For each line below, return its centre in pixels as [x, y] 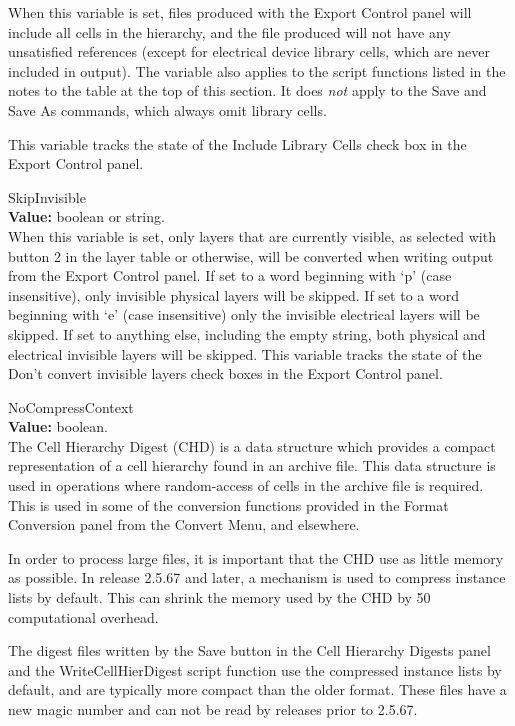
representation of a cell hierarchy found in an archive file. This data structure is [252, 465]
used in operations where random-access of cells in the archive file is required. [246, 485]
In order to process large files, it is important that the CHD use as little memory [256, 557]
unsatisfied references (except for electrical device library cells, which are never [249, 51]
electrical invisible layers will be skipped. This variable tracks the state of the [245, 353]
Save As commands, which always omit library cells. [167, 109]
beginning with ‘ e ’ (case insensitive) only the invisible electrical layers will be [244, 314]
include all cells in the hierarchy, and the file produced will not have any [229, 31]
